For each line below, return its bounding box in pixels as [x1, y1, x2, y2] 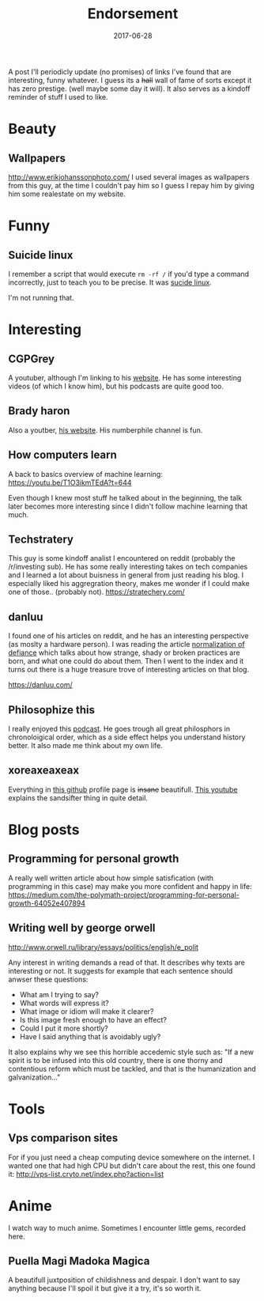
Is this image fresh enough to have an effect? [19, 1015, 168, 1024]
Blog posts [8, 821, 80, 838]
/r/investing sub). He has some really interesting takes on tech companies [8, 562, 248, 572]
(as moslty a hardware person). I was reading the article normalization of [8, 640, 245, 649]
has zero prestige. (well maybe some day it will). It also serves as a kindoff [8, 84, 251, 93]
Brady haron [8, 404, 70, 418]
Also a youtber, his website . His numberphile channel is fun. [8, 425, 203, 435]
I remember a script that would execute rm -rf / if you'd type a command [8, 269, 250, 278]
